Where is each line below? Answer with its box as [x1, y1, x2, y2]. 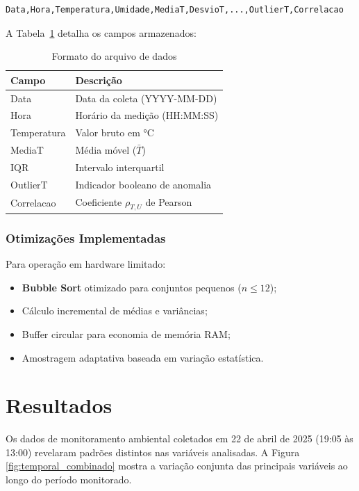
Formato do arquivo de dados [51, 49, 177, 63]
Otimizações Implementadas [6, 229, 166, 246]
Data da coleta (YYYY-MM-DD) [75, 90, 217, 105]
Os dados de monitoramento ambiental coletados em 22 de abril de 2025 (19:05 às [6, 431, 353, 446]
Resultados [6, 391, 112, 419]
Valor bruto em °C [75, 125, 154, 140]
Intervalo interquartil [75, 160, 165, 174]
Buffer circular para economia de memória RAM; [22, 326, 231, 341]
